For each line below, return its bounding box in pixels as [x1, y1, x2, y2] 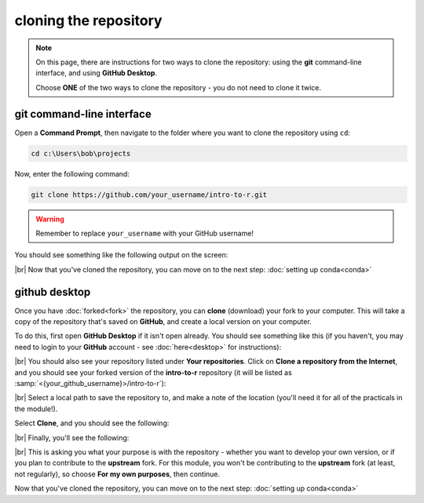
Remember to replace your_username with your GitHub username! [35, 228, 254, 238]
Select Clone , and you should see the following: [14, 418, 170, 428]
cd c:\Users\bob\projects [31, 149, 131, 158]
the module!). [14, 404, 58, 414]
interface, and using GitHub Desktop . [35, 68, 157, 78]
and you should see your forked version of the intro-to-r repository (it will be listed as [14, 367, 292, 377]
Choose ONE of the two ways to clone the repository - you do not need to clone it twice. [35, 82, 322, 92]
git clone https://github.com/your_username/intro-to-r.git [31, 190, 268, 199]
